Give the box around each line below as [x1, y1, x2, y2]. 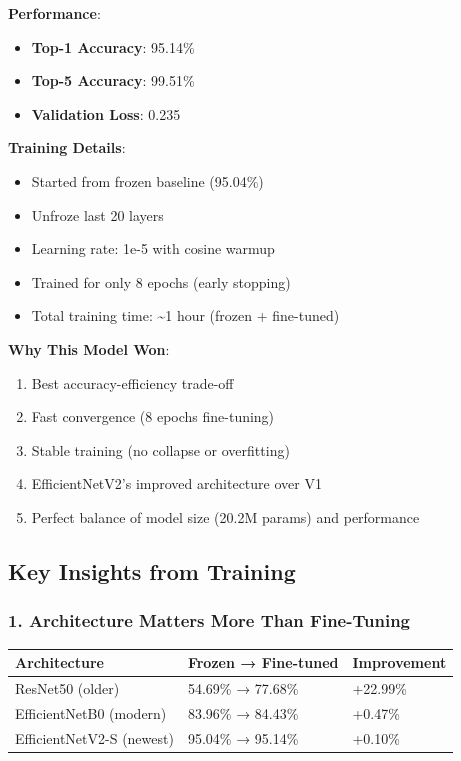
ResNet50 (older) [15, 677, 120, 698]
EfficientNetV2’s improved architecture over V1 [31, 473, 322, 494]
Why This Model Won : [8, 338, 170, 359]
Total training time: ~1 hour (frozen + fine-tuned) [31, 305, 340, 326]
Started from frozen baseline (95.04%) [31, 170, 264, 191]
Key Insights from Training [8, 555, 296, 586]
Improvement [352, 652, 447, 672]
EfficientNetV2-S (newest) [15, 727, 174, 748]
